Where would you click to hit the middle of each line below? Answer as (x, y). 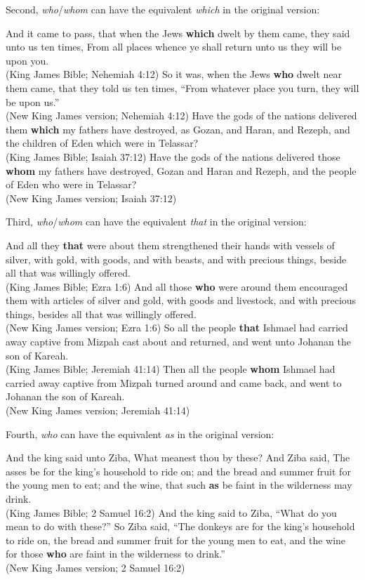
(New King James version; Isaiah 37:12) (91, 198)
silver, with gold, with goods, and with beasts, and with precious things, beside (176, 259)
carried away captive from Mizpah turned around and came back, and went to (174, 382)
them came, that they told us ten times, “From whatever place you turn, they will (182, 87)
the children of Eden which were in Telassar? (102, 143)
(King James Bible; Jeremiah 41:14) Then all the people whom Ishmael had (171, 369)
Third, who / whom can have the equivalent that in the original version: (156, 222)
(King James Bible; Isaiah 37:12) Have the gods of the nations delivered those (173, 156)
